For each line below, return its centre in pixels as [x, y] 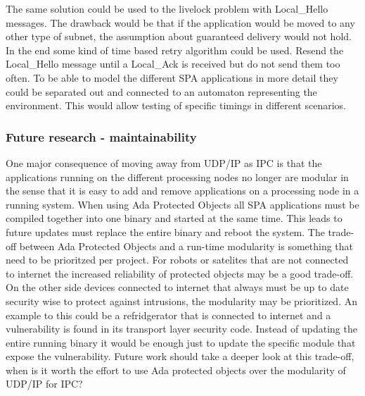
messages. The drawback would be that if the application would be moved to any [180, 22]
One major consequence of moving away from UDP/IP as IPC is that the [164, 162]
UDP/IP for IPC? [44, 384]
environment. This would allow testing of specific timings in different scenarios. [176, 105]
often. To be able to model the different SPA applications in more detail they [172, 77]
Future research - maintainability [101, 136]
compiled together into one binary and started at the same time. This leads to [174, 218]
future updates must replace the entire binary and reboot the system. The [165, 231]
